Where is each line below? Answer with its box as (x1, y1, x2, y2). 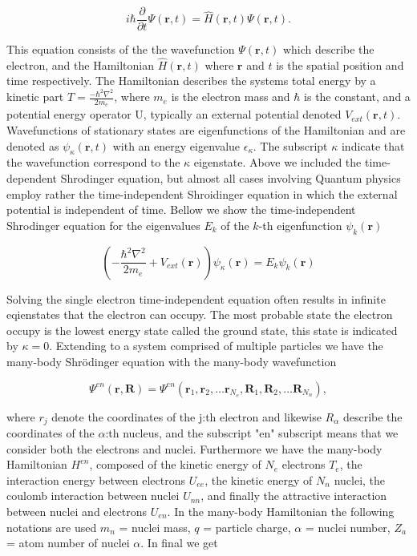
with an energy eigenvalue (112, 137, 241, 154)
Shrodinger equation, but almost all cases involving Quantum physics (60, 169, 401, 186)
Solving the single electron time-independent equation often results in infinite (6, 290, 386, 307)
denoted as (6, 137, 59, 154)
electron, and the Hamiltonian (6, 56, 155, 73)
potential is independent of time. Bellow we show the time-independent (6, 201, 356, 218)
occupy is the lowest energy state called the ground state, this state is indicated (6, 321, 398, 338)
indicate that (341, 137, 405, 154)
